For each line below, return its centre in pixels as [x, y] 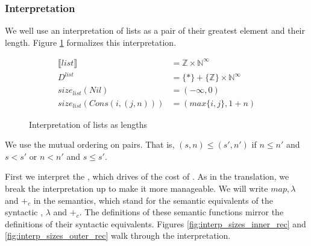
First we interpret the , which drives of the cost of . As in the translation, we [147, 176]
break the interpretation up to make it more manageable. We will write [137, 188]
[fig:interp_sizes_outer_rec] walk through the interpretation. [118, 235]
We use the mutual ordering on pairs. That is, [90, 144]
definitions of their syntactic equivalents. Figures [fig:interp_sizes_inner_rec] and [155, 223]
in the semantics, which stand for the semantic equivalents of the [153, 200]
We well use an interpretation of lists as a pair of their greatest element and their [155, 30]
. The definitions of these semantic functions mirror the [181, 212]
